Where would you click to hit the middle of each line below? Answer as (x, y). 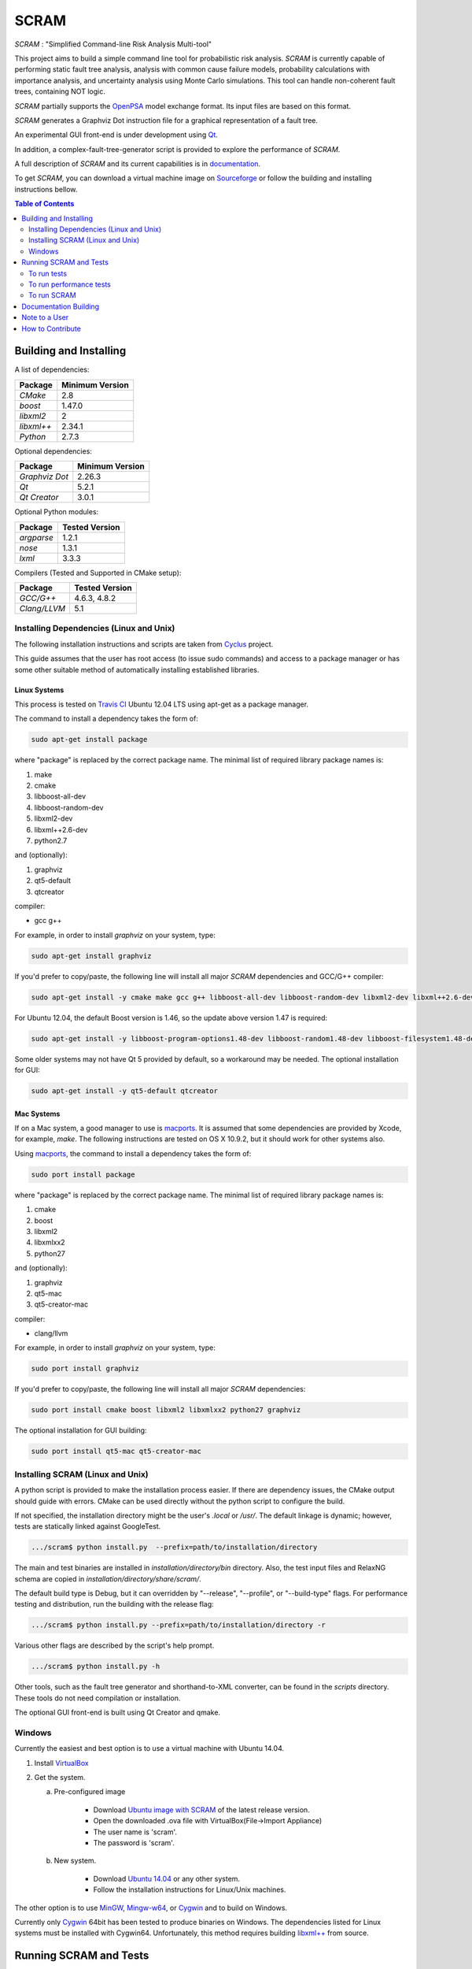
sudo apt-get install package (89, 740)
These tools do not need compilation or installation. (98, 1698)
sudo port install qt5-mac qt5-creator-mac (116, 1452)
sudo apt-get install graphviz (92, 956)
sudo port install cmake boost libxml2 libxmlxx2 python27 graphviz (166, 1410)
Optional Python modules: (57, 512)
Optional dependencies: (53, 451)
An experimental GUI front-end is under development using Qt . (116, 135)
